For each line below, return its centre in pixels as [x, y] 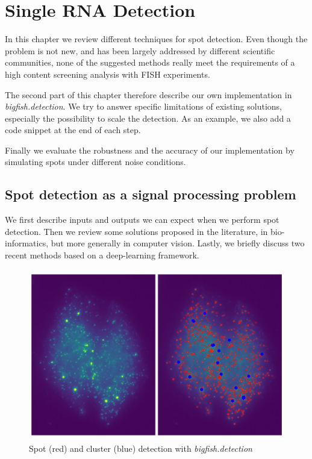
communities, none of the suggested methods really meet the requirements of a [150, 62]
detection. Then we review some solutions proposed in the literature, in [136, 231]
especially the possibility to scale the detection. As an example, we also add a [148, 118]
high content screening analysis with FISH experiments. [108, 74]
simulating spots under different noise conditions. [95, 162]
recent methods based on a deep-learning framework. [102, 255]
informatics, [27, 243]
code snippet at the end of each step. [73, 130]
